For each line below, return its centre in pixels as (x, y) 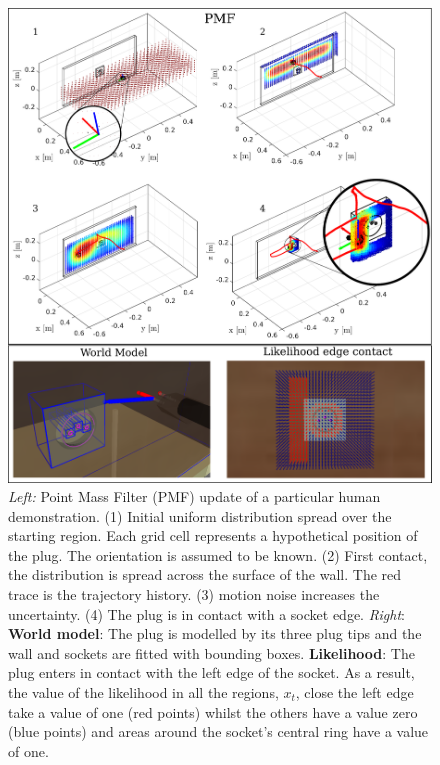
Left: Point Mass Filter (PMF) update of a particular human (194, 496)
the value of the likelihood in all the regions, (143, 692)
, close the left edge (354, 692)
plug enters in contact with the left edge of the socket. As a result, (211, 672)
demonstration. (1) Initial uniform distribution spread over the (200, 515)
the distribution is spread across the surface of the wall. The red (205, 574)
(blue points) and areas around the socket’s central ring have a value (218, 731)
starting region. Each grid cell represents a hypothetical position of (213, 535)
